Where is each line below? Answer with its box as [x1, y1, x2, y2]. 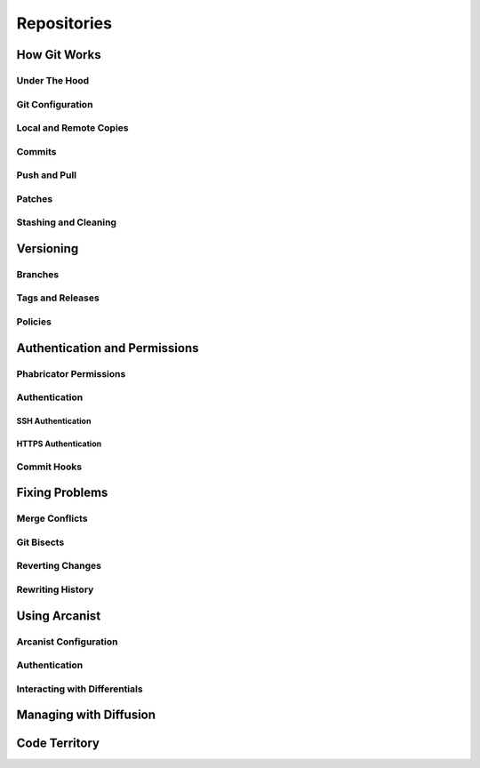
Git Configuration [16, 98, 93, 110]
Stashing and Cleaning [16, 216, 117, 228]
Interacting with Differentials [16, 683, 143, 695]
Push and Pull [16, 169, 77, 181]
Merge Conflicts [16, 512, 88, 524]
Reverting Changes [16, 560, 102, 572]
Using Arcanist [16, 608, 101, 623]
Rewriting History [16, 583, 94, 596]
